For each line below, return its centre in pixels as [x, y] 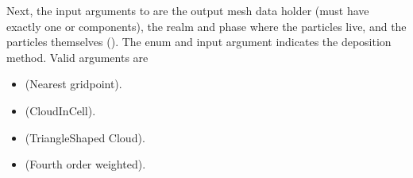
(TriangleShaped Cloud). [85, 137]
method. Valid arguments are [77, 57]
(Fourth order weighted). [85, 164]
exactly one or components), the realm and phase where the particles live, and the [206, 26]
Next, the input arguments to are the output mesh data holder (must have [188, 10]
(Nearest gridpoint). [73, 84]
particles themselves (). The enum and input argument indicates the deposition [199, 42]
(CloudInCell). [60, 110]
